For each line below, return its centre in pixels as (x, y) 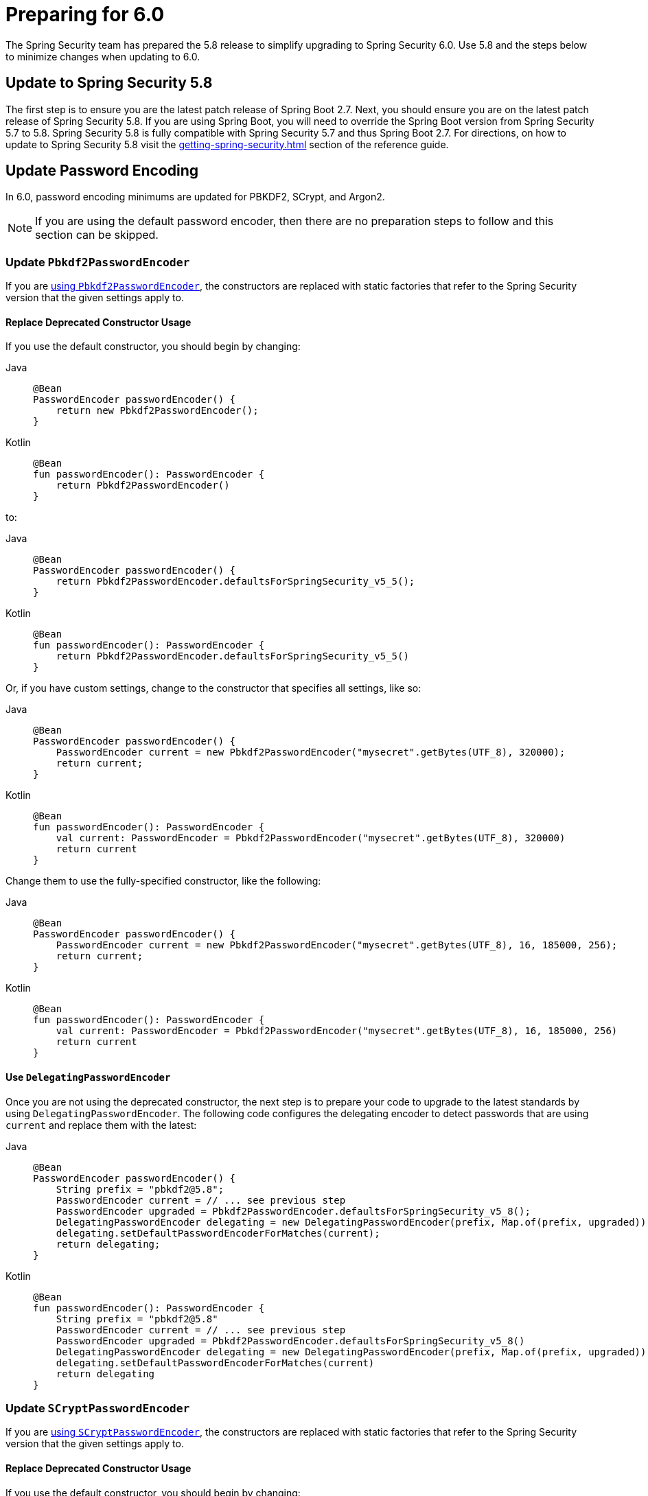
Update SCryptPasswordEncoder (98, 1408)
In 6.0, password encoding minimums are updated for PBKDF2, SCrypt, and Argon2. (195, 197)
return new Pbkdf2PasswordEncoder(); (157, 411)
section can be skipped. (97, 235)
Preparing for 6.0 (85, 14)
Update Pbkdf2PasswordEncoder (98, 262)
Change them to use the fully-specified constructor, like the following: (163, 881)
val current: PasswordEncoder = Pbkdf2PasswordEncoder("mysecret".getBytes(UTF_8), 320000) (311, 838)
